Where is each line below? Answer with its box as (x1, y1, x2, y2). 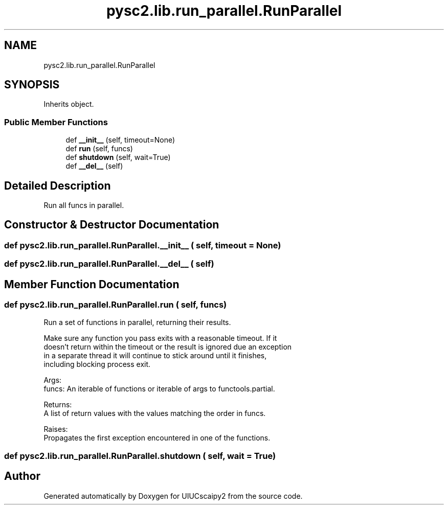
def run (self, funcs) (65, 144, 133, 153)
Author (4, 470, 40, 483)
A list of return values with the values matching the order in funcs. (43, 409, 266, 418)
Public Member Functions (4, 117, 108, 127)
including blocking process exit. (43, 360, 151, 369)
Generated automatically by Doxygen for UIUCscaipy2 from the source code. (43, 491, 303, 500)
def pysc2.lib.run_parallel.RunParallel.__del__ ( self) (4, 259, 214, 269)
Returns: (43, 400, 72, 409)
